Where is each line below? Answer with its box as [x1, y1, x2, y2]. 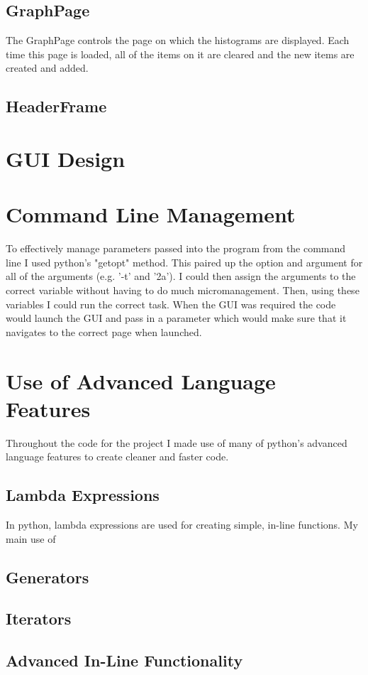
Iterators [6, 607, 72, 630]
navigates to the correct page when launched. [6, 324, 202, 339]
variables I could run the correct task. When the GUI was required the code [6, 296, 336, 311]
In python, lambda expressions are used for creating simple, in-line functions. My [6, 517, 358, 532]
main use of [6, 531, 56, 546]
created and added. [6, 60, 89, 75]
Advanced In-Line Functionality [6, 649, 243, 671]
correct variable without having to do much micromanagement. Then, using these [6, 283, 359, 298]
